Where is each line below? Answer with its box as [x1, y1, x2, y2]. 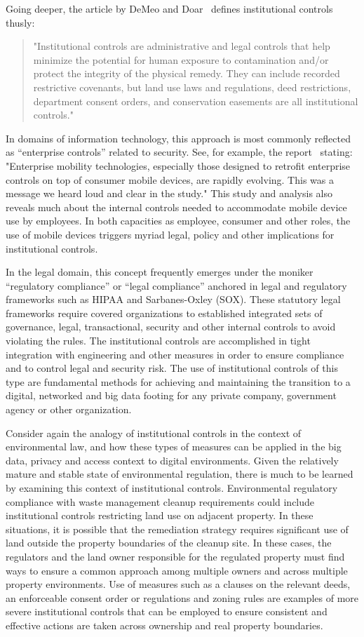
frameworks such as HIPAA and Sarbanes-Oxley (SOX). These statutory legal [6, 292, 341, 307]
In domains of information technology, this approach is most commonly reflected [6, 130, 351, 145]
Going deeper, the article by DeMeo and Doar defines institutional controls [6, 1, 333, 15]
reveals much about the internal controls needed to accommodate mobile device [6, 199, 347, 214]
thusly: [6, 15, 35, 29]
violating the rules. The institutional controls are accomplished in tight [6, 333, 311, 348]
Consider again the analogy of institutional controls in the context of [6, 425, 302, 440]
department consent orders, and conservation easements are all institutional [33, 93, 358, 108]
